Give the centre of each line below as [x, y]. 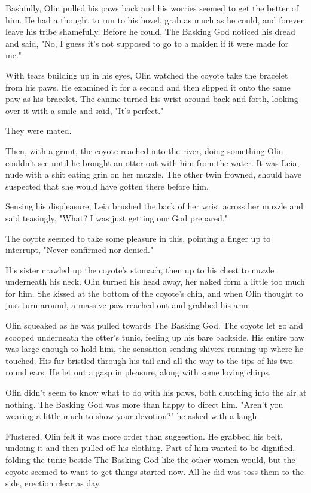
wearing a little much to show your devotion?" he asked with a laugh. [132, 416]
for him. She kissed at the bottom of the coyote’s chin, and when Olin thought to [154, 293]
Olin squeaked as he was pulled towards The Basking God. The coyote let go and [154, 325]
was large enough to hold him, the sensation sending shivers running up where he [155, 349]
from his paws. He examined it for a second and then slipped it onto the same [148, 87]
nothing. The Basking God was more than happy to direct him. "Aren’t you [144, 404]
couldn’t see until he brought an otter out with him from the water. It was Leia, [153, 162]
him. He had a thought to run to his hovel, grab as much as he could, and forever [155, 19]
